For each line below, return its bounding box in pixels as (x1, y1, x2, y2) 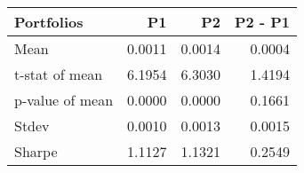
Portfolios (14, 12, 84, 32)
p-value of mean (14, 90, 114, 110)
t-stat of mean (14, 64, 103, 84)
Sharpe (14, 141, 58, 161)
